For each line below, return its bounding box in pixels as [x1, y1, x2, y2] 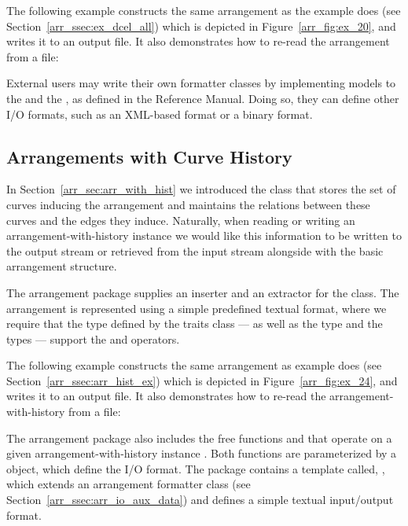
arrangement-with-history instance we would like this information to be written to [6, 227, 402, 244]
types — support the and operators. [6, 330, 180, 347]
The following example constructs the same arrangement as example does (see [6, 357, 382, 373]
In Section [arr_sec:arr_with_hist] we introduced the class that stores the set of [6, 181, 396, 197]
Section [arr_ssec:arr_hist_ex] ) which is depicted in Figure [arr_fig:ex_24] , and [6, 372, 398, 388]
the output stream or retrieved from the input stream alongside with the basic [6, 242, 384, 259]
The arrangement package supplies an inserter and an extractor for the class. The [6, 284, 399, 300]
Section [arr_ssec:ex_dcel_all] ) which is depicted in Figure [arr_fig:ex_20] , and [6, 17, 396, 34]
